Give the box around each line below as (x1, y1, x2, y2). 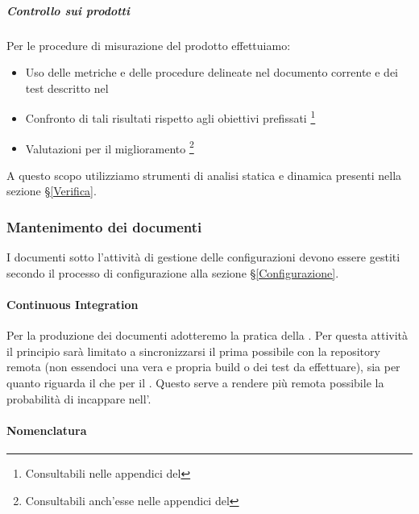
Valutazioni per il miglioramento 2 (25, 137, 194, 157)
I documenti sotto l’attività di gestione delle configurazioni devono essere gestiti (6, 249, 400, 265)
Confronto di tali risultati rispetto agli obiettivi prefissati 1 (25, 107, 316, 126)
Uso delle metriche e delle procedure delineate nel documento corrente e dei (25, 64, 399, 81)
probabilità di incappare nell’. (6, 390, 151, 407)
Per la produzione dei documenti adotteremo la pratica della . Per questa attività (6, 327, 409, 344)
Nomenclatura (6, 421, 87, 438)
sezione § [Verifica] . (6, 182, 97, 199)
